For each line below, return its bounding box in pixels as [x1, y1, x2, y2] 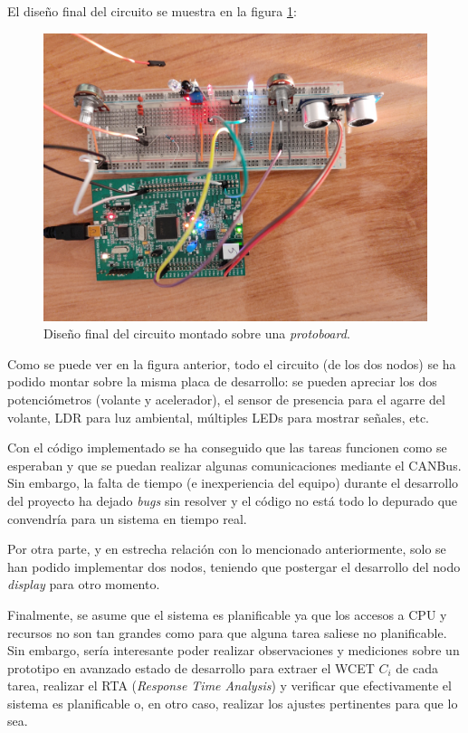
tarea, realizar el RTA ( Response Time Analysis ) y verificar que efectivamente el [7, 676, 452, 695]
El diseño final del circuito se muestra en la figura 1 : [7, 2, 297, 20]
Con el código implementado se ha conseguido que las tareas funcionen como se [7, 438, 447, 457]
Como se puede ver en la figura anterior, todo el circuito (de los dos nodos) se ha [7, 354, 456, 373]
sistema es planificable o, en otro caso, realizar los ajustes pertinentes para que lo [7, 693, 458, 712]
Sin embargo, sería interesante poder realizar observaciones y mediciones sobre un [7, 641, 460, 660]
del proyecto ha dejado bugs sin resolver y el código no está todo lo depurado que [7, 490, 458, 509]
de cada [396, 658, 438, 677]
